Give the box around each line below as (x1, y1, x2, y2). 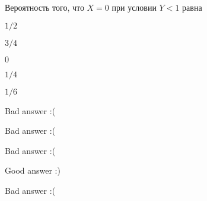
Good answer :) (5, 164, 60, 177)
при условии (112, 1, 157, 13)
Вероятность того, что (5, 1, 84, 13)
